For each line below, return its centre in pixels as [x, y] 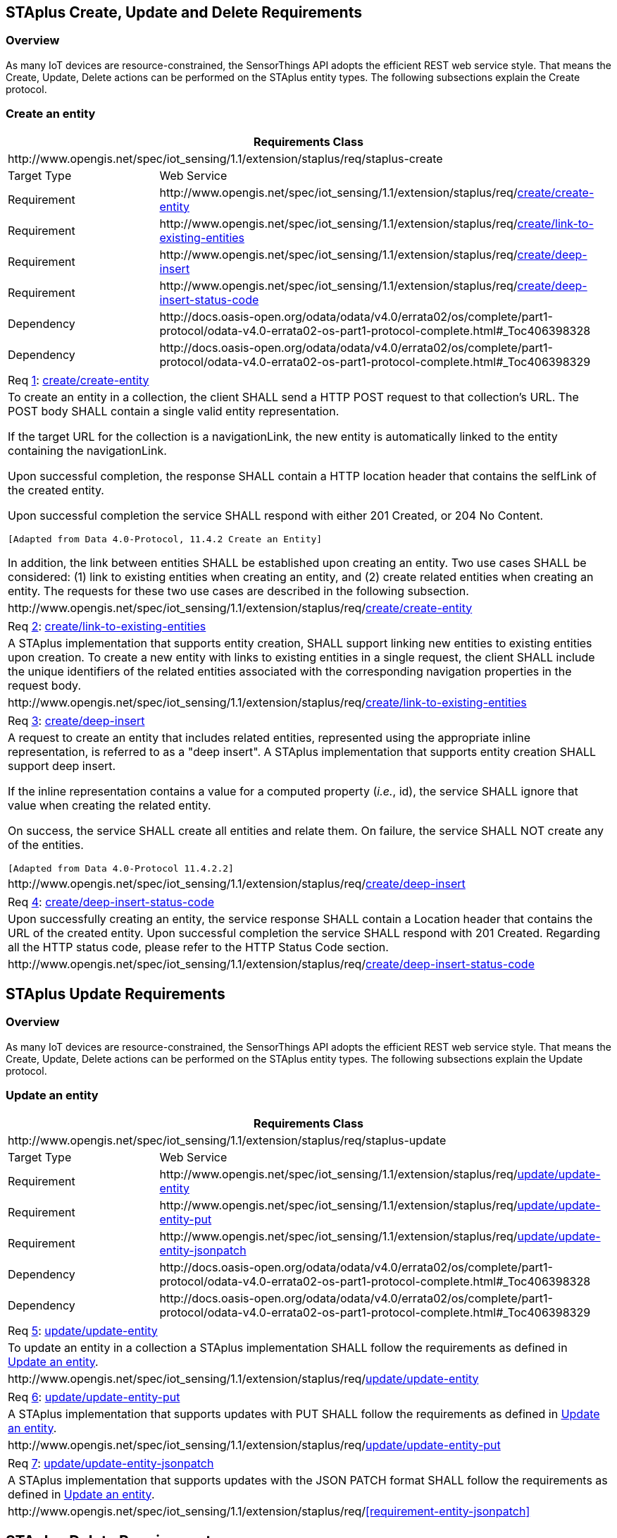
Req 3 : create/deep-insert [76, 720]
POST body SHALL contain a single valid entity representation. [174, 411]
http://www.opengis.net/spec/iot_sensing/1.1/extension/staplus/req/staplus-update [227, 1140]
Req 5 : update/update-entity [83, 1330]
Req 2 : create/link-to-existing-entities [107, 626]
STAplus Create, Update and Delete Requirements [184, 12]
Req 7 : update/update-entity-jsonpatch [111, 1463]
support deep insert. [62, 765]
